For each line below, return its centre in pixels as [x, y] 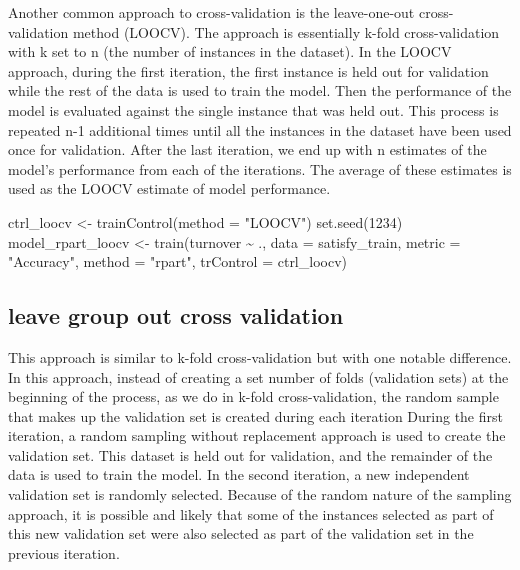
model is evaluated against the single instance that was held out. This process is [253, 109]
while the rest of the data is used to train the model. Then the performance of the [260, 90]
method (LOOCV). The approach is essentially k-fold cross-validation [286, 31]
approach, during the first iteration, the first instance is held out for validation [248, 70]
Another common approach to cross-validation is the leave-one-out [211, 12]
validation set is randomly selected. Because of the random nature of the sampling [260, 494]
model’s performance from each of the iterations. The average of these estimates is [260, 168]
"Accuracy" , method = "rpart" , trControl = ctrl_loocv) [177, 261]
